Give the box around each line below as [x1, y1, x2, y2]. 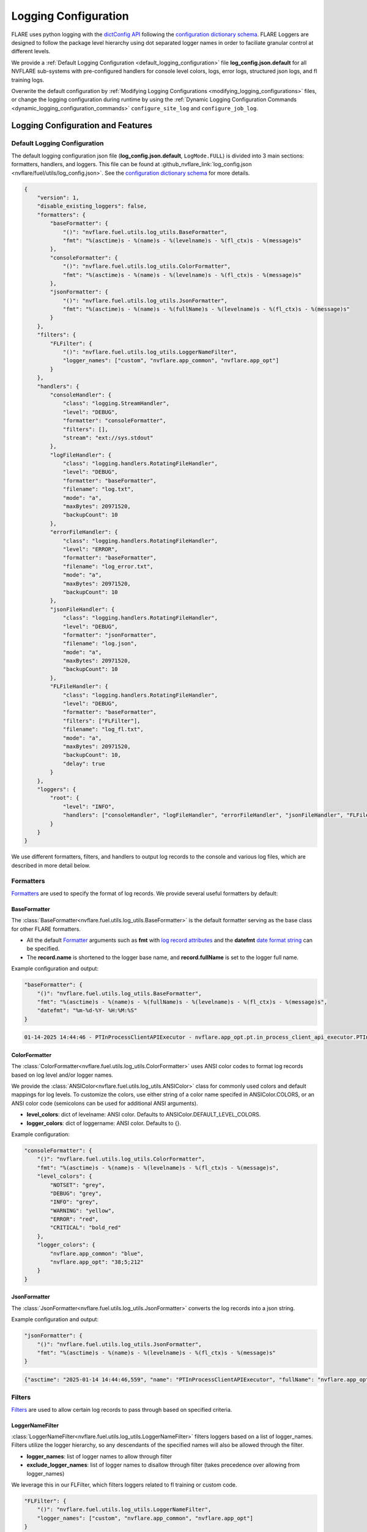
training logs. [11, 76, 45, 83]
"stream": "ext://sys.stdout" [62, 434, 154, 441]
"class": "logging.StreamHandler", [62, 400, 169, 407]
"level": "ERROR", [62, 546, 119, 553]
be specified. [26, 945, 60, 952]
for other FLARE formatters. [11, 925, 81, 933]
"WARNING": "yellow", [50, 1207, 115, 1214]
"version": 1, [37, 194, 80, 201]
